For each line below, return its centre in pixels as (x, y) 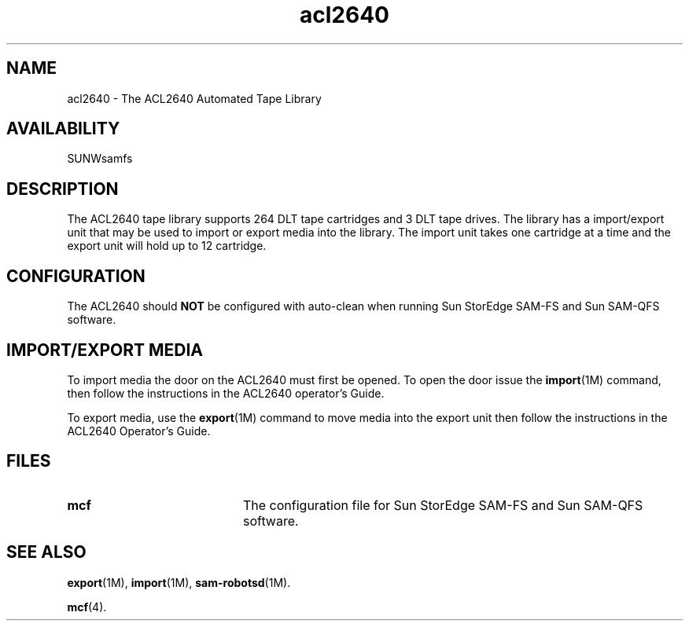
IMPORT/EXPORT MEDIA (105, 350)
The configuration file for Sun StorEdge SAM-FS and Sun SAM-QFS (443, 505)
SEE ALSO (46, 552)
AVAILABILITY (63, 129)
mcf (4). (87, 607)
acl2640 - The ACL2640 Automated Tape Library (194, 98)
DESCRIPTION (63, 189)
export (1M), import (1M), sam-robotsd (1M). (179, 582)
